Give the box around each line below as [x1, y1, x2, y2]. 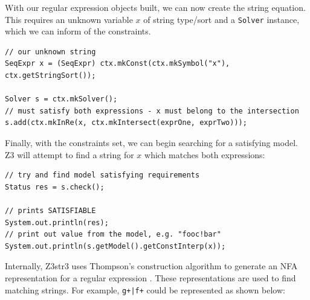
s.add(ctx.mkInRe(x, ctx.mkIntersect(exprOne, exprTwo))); [5, 118, 247, 127]
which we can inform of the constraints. [5, 25, 151, 37]
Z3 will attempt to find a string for [5, 148, 134, 161]
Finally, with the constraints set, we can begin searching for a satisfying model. [5, 136, 298, 148]
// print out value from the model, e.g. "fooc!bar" [5, 230, 221, 239]
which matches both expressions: [144, 148, 265, 161]
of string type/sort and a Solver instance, [143, 13, 300, 25]
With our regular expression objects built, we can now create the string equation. [5, 1, 306, 13]
